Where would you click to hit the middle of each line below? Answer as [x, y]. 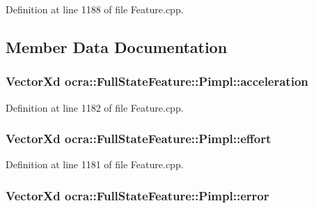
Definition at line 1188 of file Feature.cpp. [95, 9]
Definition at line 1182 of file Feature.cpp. [95, 107]
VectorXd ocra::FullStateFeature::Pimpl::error [138, 195]
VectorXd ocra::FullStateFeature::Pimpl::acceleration [157, 81]
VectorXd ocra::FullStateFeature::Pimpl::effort [139, 139]
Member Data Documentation [117, 46]
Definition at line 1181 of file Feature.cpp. [95, 164]
